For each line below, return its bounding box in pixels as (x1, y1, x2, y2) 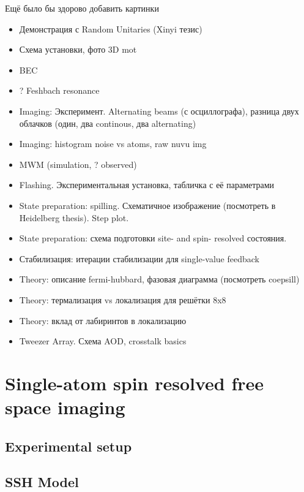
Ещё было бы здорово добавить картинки (5, 2, 159, 14)
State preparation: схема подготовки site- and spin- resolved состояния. (19, 232, 287, 244)
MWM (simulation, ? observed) (19, 157, 137, 170)
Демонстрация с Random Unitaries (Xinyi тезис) (19, 22, 202, 35)
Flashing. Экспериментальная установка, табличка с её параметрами (19, 178, 275, 191)
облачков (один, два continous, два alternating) (19, 116, 196, 129)
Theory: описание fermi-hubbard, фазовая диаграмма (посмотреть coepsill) (19, 273, 300, 286)
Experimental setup (5, 436, 132, 455)
